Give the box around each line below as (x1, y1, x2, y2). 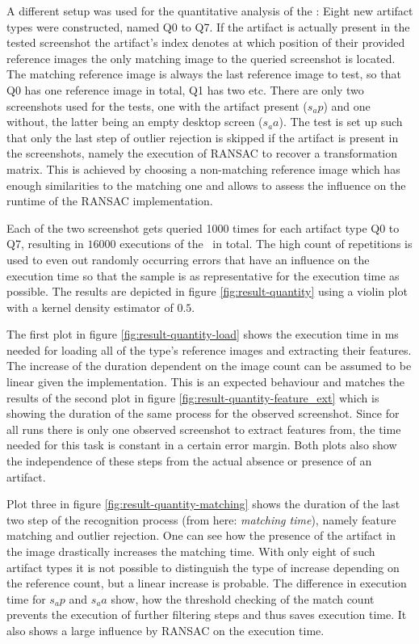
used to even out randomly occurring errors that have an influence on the (6, 250, 370, 267)
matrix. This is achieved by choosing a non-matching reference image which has (6, 160, 400, 177)
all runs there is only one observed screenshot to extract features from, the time (6, 420, 401, 437)
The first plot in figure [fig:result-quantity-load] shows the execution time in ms (6, 326, 399, 343)
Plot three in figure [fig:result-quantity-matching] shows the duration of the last (6, 495, 400, 512)
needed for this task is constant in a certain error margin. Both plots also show (6, 436, 397, 453)
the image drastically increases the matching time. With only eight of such (6, 543, 375, 559)
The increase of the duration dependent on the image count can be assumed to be (6, 357, 412, 374)
